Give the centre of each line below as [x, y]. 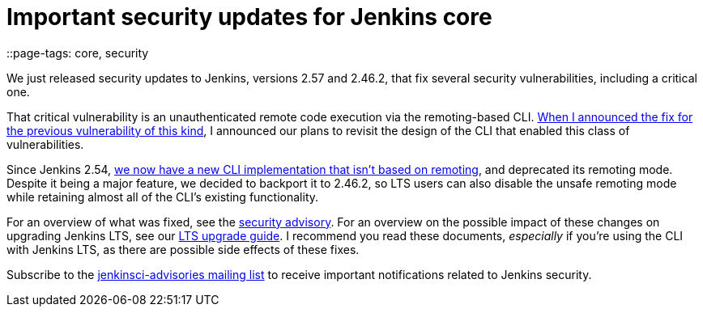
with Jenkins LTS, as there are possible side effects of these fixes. [183, 249]
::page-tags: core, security [78, 53]
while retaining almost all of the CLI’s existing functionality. [163, 197]
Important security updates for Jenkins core [249, 17]
